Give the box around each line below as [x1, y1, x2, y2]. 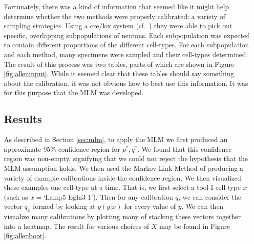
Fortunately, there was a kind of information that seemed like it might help [4, 1, 229, 11]
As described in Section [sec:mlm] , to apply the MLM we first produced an [4, 134, 228, 144]
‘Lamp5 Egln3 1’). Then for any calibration [43, 191, 173, 202]
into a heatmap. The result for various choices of [4, 221, 149, 231]
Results [4, 111, 42, 126]
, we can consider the [178, 191, 241, 202]
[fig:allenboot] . [4, 230, 46, 241]
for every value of [124, 201, 176, 211]
